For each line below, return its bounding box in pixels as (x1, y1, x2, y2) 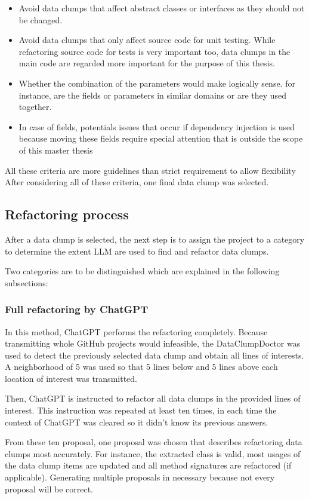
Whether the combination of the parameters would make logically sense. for (18, 76, 295, 89)
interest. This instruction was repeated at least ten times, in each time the (5, 404, 277, 417)
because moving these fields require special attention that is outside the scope (18, 132, 303, 145)
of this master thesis (18, 143, 93, 156)
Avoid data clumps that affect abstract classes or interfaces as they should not (18, 2, 305, 14)
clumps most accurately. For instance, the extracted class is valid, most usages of (5, 447, 301, 460)
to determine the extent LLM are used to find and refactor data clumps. (5, 244, 269, 257)
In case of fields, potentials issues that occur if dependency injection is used (18, 120, 295, 133)
